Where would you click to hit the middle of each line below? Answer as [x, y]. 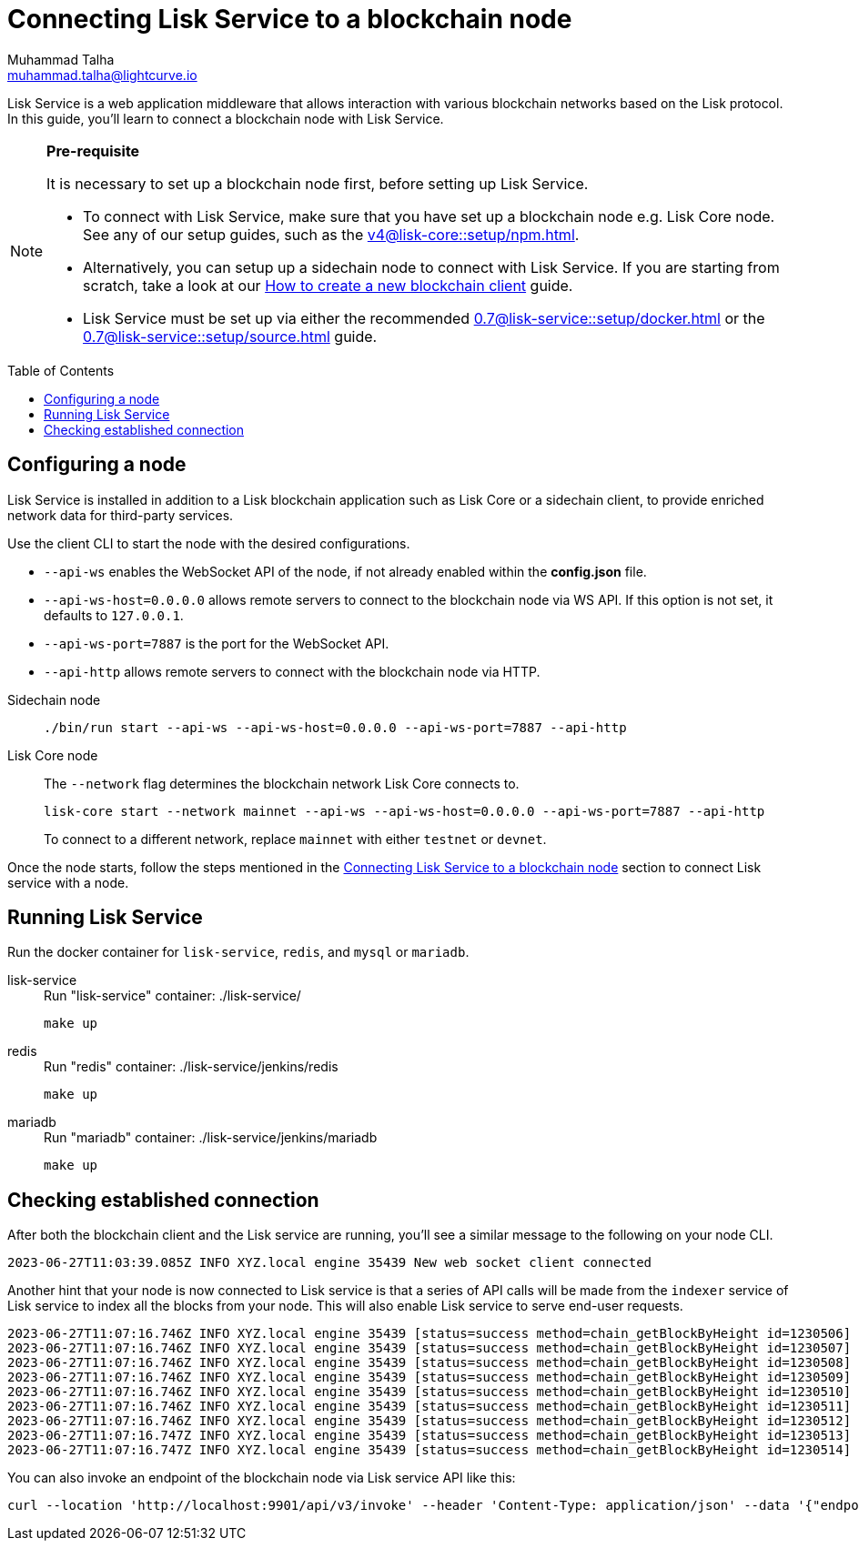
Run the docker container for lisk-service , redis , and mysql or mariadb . [238, 952]
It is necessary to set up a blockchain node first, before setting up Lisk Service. [318, 183]
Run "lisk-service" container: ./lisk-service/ [172, 996]
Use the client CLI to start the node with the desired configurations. [209, 543]
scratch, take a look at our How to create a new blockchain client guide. [328, 285]
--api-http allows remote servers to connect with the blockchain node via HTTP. [292, 671]
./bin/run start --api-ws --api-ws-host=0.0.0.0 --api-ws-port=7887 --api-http [335, 727]
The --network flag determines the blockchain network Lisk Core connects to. [282, 783]
